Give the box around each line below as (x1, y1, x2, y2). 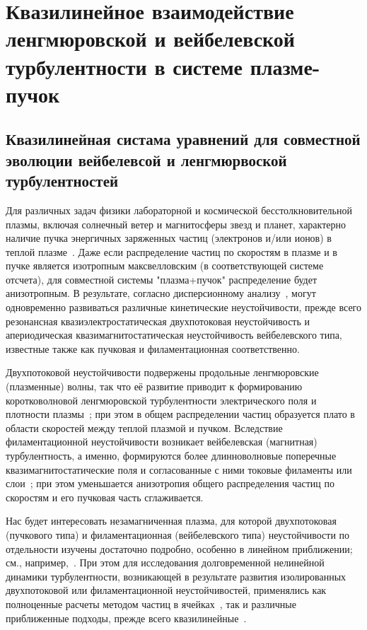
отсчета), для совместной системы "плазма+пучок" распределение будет (6, 272, 318, 286)
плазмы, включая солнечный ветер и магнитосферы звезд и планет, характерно (6, 216, 346, 231)
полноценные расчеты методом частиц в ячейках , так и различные (6, 596, 296, 611)
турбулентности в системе (6, 52, 243, 81)
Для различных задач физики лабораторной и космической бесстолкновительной (6, 202, 352, 217)
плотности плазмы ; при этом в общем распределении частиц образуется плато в (6, 407, 355, 421)
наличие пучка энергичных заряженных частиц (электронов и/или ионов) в (6, 231, 332, 245)
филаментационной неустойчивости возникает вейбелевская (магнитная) (6, 434, 318, 449)
